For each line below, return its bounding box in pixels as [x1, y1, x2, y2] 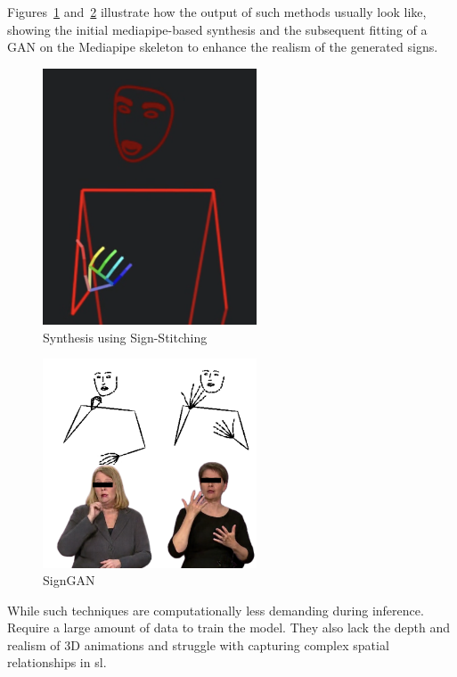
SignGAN [43, 571, 95, 590]
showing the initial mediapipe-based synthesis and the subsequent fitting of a [7, 20, 428, 38]
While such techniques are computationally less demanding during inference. [7, 600, 424, 619]
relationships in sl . [7, 653, 107, 672]
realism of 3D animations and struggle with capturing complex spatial [7, 635, 389, 654]
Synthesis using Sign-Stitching [43, 327, 208, 346]
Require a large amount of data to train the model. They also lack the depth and [7, 618, 450, 637]
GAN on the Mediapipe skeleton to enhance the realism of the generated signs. [7, 37, 438, 56]
